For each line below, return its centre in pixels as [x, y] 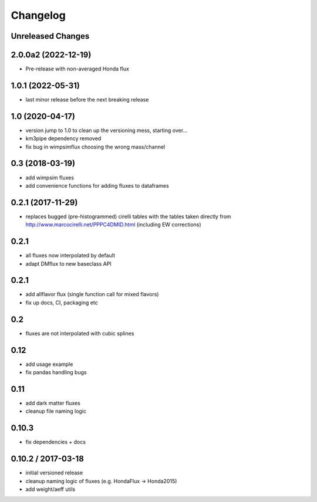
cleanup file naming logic [56, 411]
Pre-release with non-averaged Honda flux [77, 69]
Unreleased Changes [50, 36]
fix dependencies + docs [56, 442]
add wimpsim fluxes [50, 177]
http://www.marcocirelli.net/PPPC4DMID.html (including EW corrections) [114, 225]
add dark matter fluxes [53, 403]
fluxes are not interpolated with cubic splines [80, 333]
